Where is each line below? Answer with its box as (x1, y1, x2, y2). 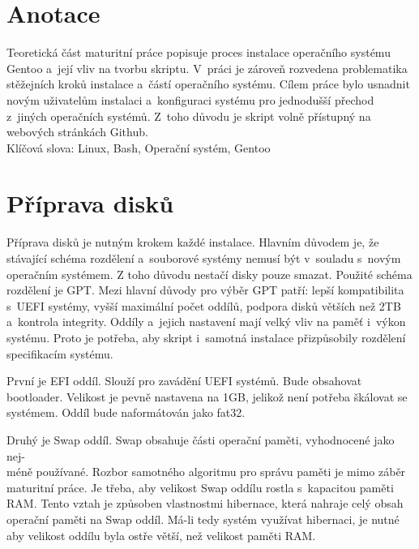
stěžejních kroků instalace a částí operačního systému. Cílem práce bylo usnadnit (6, 75, 410, 92)
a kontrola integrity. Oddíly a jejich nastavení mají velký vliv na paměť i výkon (6, 313, 406, 330)
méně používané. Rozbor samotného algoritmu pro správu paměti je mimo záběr (6, 463, 406, 480)
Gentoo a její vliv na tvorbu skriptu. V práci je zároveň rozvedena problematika (6, 59, 408, 76)
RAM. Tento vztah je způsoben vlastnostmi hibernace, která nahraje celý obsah (6, 495, 404, 512)
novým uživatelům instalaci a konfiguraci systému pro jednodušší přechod (6, 91, 374, 108)
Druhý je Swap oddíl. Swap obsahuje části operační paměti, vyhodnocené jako (6, 431, 395, 448)
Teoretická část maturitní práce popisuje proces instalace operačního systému (6, 44, 391, 61)
